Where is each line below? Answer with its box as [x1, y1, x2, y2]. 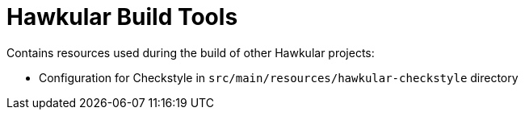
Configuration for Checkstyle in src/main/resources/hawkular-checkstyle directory [39, 70, 519, 85]
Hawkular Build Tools [6, 3, 238, 31]
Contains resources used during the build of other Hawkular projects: [6, 45, 375, 60]
